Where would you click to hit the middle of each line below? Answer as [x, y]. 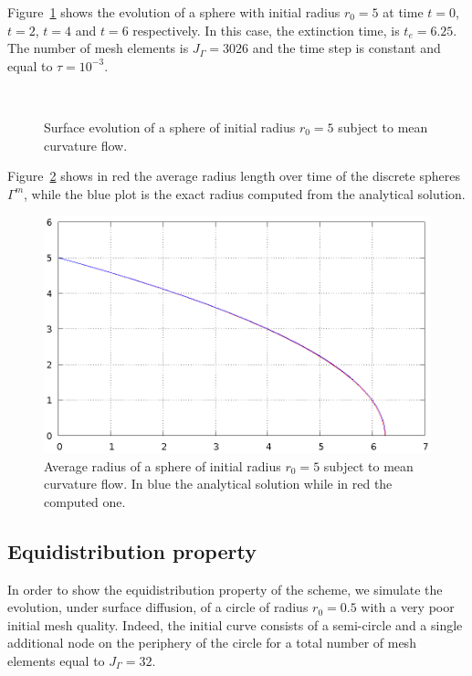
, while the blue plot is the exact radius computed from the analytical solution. [245, 193]
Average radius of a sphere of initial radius [163, 465]
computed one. [85, 501]
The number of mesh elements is [98, 48]
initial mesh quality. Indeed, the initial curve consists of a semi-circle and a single [235, 624]
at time [403, 12]
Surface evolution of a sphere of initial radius [170, 127]
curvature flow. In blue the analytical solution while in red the [218, 484]
